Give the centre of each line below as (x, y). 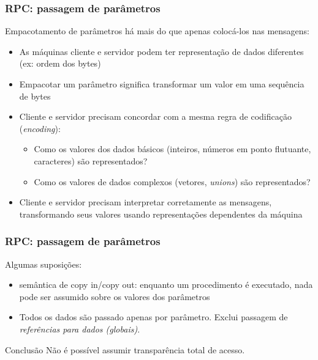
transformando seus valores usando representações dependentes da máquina (161, 214)
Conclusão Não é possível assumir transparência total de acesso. (125, 349)
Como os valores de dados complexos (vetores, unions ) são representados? (172, 181)
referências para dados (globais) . (80, 329)
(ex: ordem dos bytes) (60, 63)
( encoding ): (40, 128)
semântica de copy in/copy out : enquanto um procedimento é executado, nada (166, 285)
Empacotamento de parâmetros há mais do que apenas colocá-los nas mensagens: (157, 31)
